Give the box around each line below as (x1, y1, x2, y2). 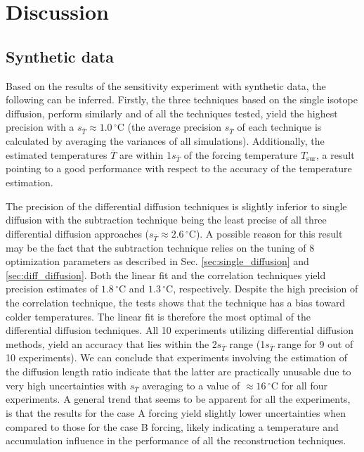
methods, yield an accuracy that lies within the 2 (6, 336, 217, 351)
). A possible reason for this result (195, 226, 343, 240)
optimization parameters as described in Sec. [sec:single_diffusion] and (6, 254, 309, 269)
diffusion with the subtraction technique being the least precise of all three (6, 212, 327, 227)
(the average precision (127, 120, 222, 134)
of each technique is (237, 120, 322, 134)
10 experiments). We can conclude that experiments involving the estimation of (6, 350, 348, 365)
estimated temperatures (6, 147, 108, 162)
